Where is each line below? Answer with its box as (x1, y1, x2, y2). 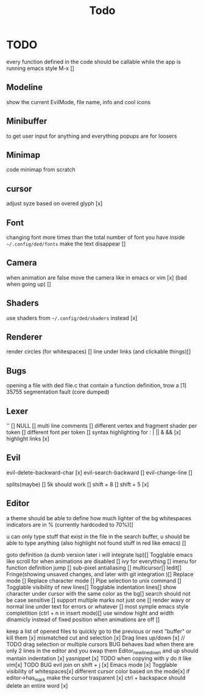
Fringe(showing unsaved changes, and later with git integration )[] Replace (6, 570, 194, 577)
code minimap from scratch (6, 166, 76, 174)
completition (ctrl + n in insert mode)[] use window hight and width (6, 609, 174, 616)
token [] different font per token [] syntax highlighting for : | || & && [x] (6, 429, 181, 436)
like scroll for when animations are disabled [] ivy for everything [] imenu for (6, 557, 197, 565)
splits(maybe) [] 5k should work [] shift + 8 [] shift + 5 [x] (6, 481, 149, 488)
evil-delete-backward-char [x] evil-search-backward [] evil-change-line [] (6, 468, 193, 476)
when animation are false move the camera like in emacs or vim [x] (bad (6, 273, 188, 281)
